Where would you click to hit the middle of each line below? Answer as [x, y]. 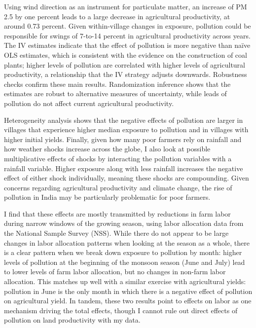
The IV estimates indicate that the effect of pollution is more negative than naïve [127, 45]
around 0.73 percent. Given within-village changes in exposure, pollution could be [128, 26]
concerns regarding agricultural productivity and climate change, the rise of [118, 187]
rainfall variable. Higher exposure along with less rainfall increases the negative [124, 168]
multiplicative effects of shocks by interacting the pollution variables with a [118, 158]
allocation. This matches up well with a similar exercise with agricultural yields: [125, 281]
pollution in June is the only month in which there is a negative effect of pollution [128, 291]
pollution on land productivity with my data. [72, 320]
